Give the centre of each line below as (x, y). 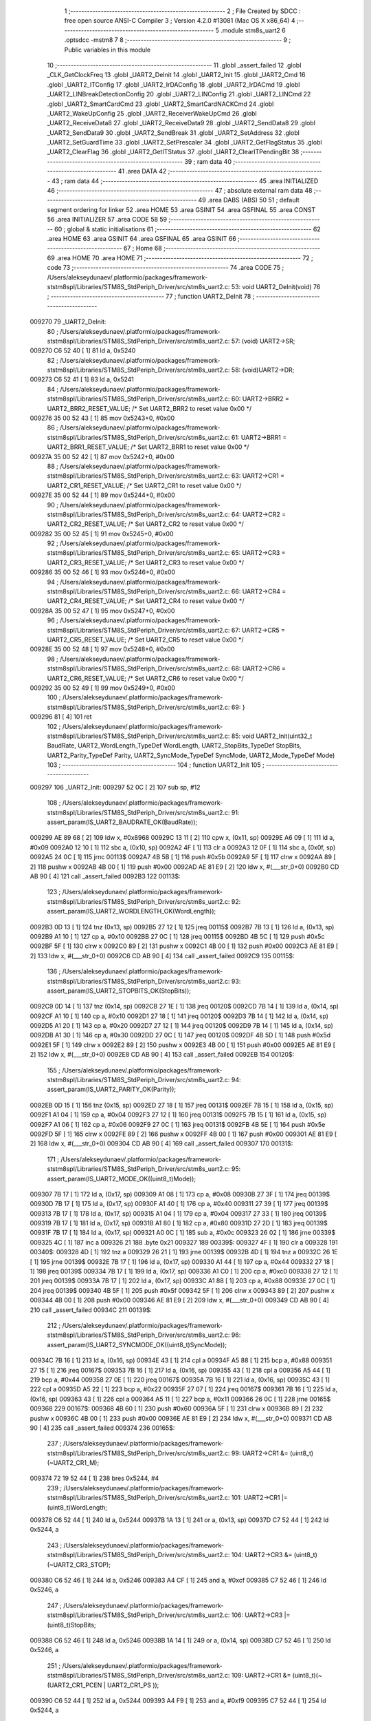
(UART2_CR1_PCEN (75, 1685)
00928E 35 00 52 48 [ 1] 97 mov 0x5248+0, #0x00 (102, 649)
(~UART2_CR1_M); (73, 1463)
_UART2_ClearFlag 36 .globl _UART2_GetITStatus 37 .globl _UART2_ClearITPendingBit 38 (173, 152)
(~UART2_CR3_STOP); (79, 1564)
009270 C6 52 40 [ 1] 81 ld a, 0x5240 (83, 350)
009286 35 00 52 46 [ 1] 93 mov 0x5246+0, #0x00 (102, 572)
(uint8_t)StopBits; (71, 1625)
